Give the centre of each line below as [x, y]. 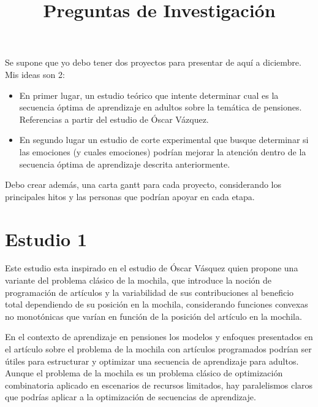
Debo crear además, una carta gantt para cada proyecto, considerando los [143, 184]
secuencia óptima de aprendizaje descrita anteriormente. [125, 164]
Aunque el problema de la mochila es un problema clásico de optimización [144, 373]
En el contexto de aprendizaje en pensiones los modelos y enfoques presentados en [159, 337]
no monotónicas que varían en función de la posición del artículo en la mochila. [153, 316]
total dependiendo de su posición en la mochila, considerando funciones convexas [157, 304]
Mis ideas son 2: [35, 74]
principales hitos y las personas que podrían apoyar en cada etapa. [130, 196]
